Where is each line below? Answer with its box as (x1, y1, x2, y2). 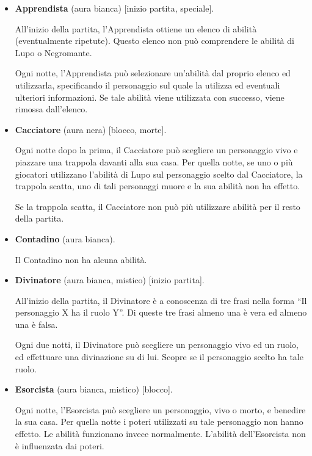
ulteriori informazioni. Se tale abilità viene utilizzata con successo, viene (15, 90, 285, 103)
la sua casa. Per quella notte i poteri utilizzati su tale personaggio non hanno (15, 415, 303, 428)
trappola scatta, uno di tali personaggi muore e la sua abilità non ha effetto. (15, 179, 300, 192)
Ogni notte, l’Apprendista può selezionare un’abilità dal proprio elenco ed (15, 67, 291, 79)
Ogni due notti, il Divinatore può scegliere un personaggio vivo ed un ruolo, (15, 338, 299, 351)
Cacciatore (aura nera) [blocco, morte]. (15, 123, 167, 136)
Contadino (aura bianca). (15, 232, 115, 245)
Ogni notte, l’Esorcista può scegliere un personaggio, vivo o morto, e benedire (15, 403, 306, 416)
